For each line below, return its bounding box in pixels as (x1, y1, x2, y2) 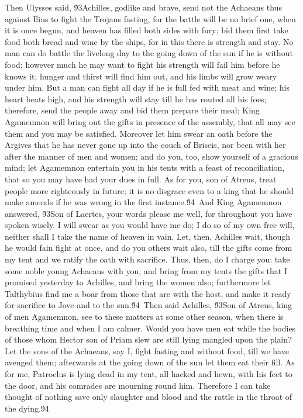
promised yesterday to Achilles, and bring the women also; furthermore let (5, 276, 271, 288)
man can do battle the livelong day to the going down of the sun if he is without (5, 47, 293, 59)
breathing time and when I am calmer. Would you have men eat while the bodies (5, 322, 296, 334)
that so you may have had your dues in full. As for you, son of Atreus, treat (5, 172, 277, 185)
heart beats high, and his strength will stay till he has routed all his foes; (5, 92, 267, 105)
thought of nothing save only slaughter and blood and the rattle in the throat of (5, 391, 292, 403)
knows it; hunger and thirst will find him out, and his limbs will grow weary (5, 70, 277, 82)
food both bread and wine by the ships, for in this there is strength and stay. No (5, 35, 294, 47)
